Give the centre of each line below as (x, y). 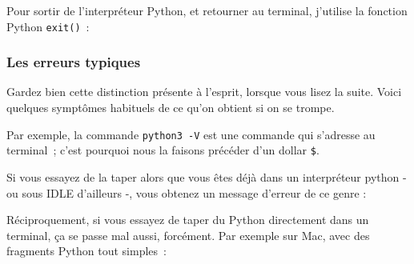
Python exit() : (48, 26)
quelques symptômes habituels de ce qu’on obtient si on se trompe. (171, 108)
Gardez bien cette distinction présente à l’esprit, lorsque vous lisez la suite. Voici (204, 92)
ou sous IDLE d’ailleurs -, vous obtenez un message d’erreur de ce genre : (187, 192)
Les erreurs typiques (74, 62)
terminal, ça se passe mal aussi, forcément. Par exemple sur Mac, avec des (188, 235)
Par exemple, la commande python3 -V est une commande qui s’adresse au (191, 134)
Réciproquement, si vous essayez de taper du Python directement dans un (188, 220)
